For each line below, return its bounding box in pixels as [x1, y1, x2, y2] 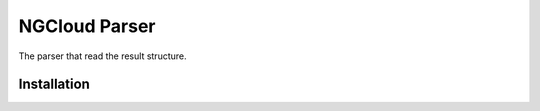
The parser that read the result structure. [18, 50, 187, 62]
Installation [18, 76, 90, 93]
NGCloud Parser [18, 15, 156, 37]
